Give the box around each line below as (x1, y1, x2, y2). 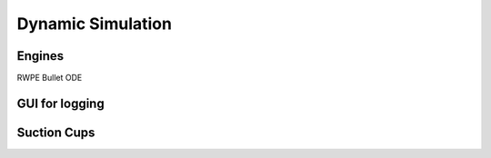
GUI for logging (16, 95, 105, 111)
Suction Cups (16, 124, 95, 140)
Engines (16, 48, 65, 64)
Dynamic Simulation (16, 14, 173, 34)
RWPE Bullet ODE (16, 73, 83, 84)
